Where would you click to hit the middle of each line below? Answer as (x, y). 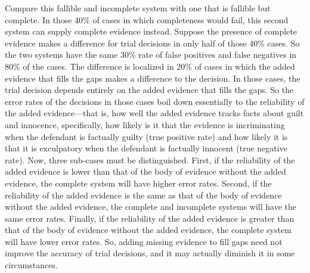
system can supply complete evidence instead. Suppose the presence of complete (151, 31)
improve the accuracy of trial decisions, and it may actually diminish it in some (150, 253)
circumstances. (31, 265)
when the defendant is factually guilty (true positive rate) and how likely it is (146, 136)
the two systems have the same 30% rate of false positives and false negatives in (151, 55)
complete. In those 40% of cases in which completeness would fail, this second (147, 19)
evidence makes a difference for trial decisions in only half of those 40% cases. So (152, 43)
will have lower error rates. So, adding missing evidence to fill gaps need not (144, 241)
